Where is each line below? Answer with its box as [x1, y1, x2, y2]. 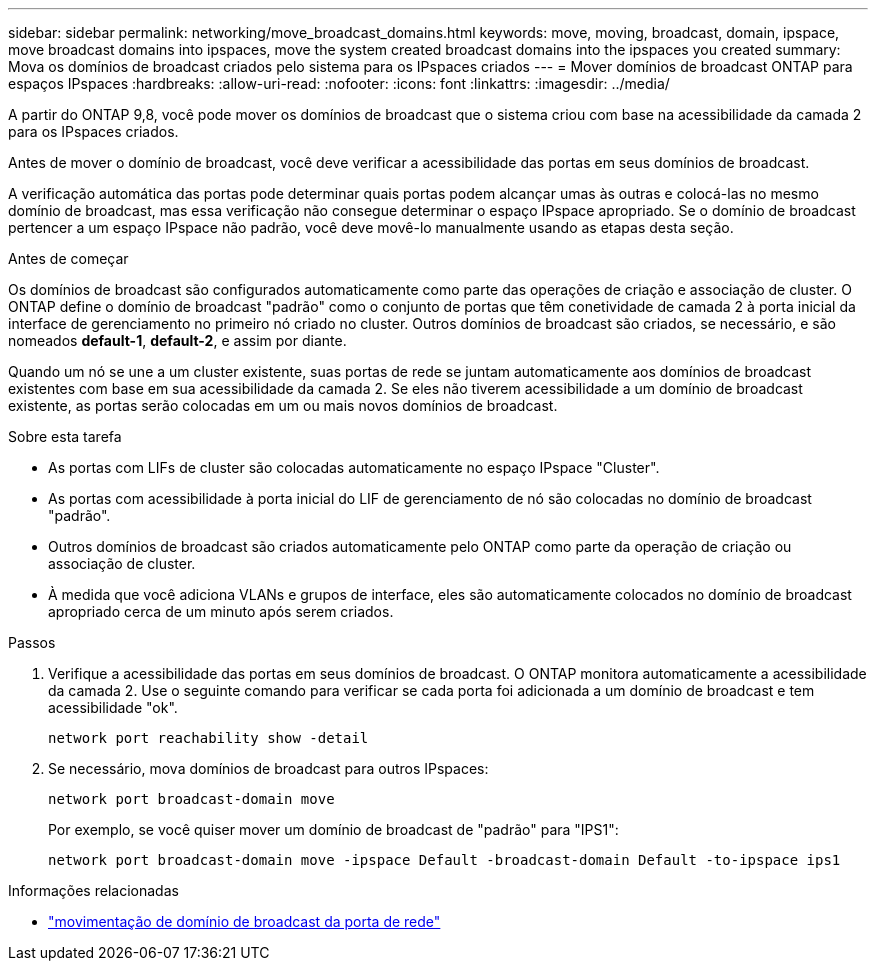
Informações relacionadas [8, 882, 179, 899]
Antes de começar [8, 250, 129, 267]
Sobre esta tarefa [8, 428, 122, 445]
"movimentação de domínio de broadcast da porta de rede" [48, 913, 441, 930]
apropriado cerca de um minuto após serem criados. [48, 603, 394, 620]
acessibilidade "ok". [48, 699, 178, 716]
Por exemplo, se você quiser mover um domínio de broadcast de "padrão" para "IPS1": [48, 821, 619, 838]
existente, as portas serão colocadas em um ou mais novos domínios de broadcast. [8, 397, 558, 414]
